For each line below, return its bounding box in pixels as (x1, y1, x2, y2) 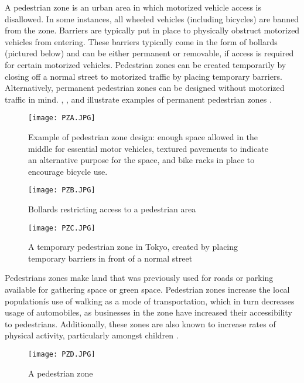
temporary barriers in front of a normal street (28, 252, 193, 264)
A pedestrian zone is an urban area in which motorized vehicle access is (5, 1, 261, 13)
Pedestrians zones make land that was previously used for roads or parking (5, 272, 274, 284)
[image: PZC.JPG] (28, 223, 95, 232)
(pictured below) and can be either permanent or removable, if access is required (5, 47, 294, 59)
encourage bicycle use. (28, 165, 108, 177)
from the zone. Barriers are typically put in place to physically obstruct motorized (5, 24, 300, 36)
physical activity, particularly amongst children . (5, 329, 179, 341)
